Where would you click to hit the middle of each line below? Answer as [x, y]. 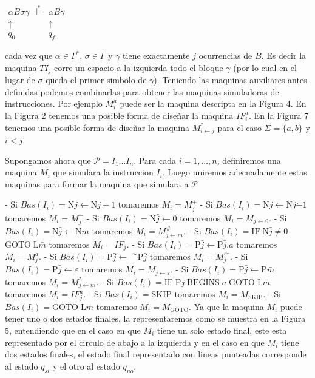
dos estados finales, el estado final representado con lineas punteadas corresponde [156, 354]
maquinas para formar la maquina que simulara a [97, 184]
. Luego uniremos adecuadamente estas [235, 172]
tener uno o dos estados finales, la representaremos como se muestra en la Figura [155, 318]
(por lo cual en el [265, 67]
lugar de [20, 80]
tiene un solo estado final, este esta [222, 330]
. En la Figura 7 [279, 115]
